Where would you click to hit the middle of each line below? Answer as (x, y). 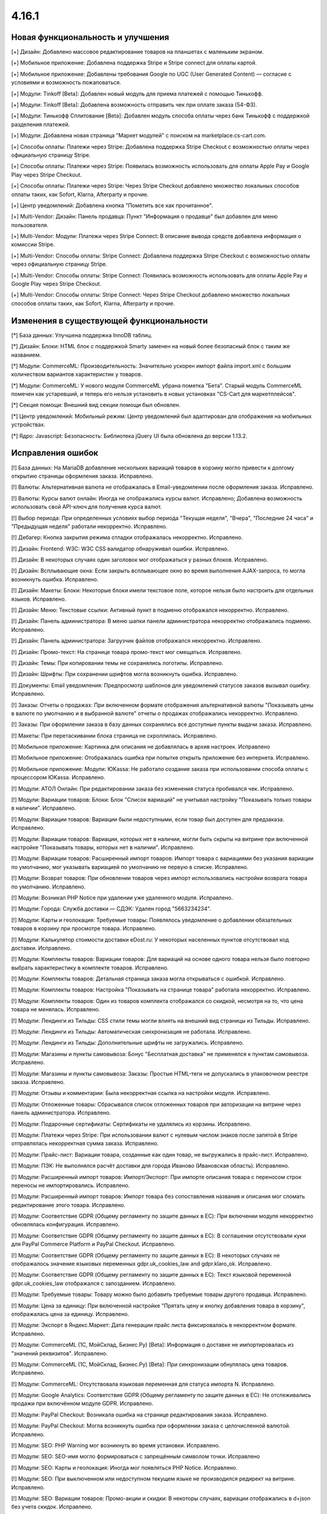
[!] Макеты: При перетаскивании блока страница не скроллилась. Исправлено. (114, 735)
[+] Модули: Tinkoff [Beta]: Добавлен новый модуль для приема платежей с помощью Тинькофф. (137, 93)
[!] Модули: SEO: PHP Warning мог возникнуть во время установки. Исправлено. (116, 1446)
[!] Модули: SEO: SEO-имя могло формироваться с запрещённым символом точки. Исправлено (136, 1456)
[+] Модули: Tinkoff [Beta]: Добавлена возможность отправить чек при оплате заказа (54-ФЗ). (134, 105)
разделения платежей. (41, 124)
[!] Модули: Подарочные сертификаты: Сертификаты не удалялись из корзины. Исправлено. (131, 1124)
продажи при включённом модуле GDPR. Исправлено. (82, 1403)
